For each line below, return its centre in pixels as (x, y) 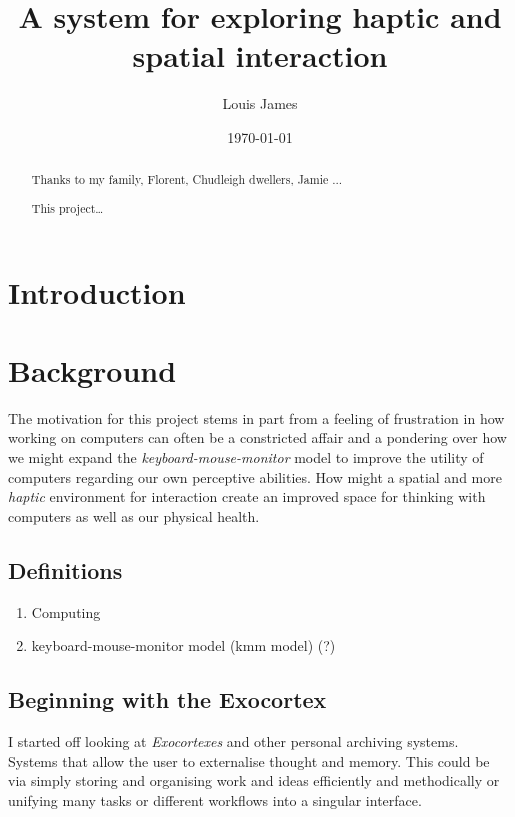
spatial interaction (260, 55)
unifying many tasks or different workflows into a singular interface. (215, 799)
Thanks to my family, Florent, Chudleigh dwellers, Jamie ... (187, 179)
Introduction (97, 291)
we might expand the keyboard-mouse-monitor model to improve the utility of (246, 457)
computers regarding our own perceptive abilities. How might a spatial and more (255, 476)
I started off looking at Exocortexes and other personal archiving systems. (233, 740)
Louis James (260, 103)
